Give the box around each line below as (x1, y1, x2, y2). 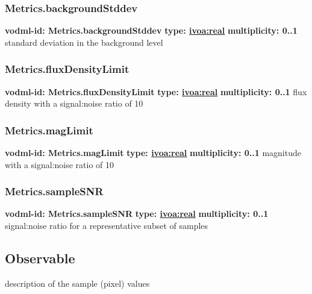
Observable (5, 249, 75, 267)
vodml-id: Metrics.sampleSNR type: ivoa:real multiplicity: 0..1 (5, 207, 269, 220)
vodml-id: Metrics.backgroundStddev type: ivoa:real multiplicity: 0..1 (5, 24, 298, 37)
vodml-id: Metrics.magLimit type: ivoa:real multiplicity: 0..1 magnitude (5, 146, 301, 159)
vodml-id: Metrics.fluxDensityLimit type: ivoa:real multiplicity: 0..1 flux (5, 85, 307, 98)
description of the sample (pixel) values (5, 277, 150, 289)
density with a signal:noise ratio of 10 (5, 97, 143, 110)
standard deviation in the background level (5, 36, 163, 48)
